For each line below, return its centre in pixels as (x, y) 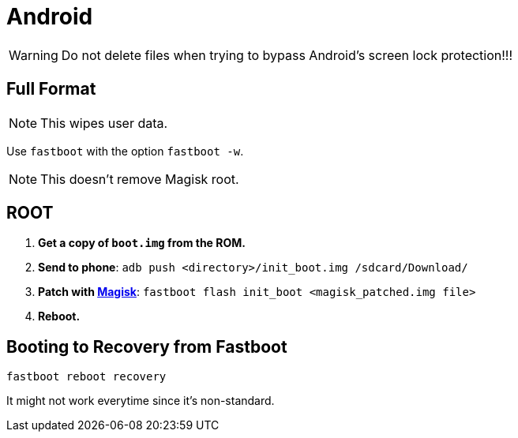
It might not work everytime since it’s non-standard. (141, 401)
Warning (34, 55)
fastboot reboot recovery (86, 377)
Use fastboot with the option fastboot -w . (125, 151)
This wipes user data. (104, 123)
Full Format (51, 89)
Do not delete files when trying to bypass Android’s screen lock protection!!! (287, 55)
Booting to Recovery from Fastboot (147, 346)
